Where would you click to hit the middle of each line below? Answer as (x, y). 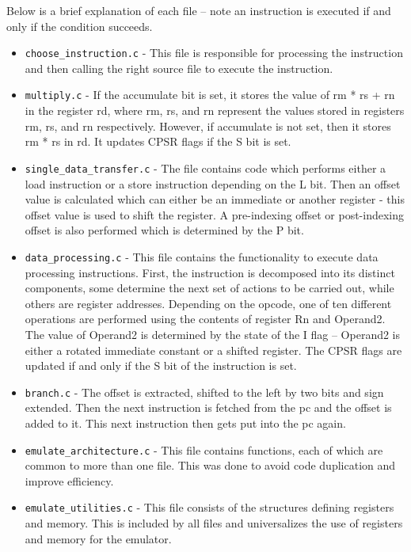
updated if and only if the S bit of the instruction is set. (161, 365)
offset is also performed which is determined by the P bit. (164, 230)
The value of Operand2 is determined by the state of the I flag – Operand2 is (213, 334)
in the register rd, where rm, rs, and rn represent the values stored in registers (215, 110)
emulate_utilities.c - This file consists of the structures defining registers (209, 507)
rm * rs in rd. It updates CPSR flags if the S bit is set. (158, 141)
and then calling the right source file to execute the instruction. (179, 68)
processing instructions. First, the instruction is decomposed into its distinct (210, 272)
